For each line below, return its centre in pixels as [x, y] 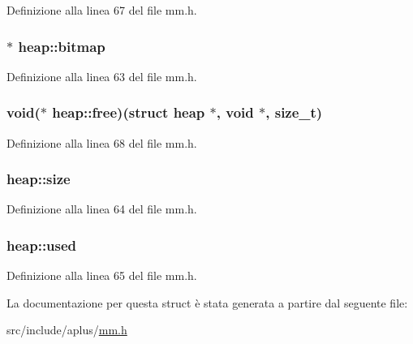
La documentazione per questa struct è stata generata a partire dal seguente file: [207, 302]
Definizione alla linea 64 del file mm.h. [102, 209]
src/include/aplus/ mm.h [67, 330]
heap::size [39, 179]
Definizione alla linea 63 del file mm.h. [102, 76]
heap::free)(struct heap [129, 112]
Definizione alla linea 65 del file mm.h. [102, 275]
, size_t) [294, 112]
